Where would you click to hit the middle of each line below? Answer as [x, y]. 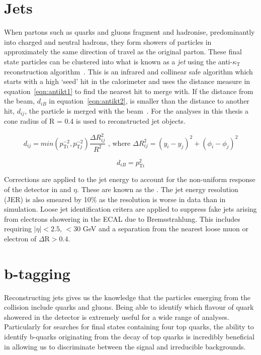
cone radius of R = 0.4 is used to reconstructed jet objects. [95, 121]
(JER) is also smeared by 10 [48, 199]
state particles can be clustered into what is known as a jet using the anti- [118, 61]
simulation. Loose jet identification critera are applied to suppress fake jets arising [130, 209]
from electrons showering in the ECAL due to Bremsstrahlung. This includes [122, 218]
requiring [18, 229]
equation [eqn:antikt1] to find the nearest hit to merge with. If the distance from [129, 91]
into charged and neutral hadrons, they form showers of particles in [108, 41]
